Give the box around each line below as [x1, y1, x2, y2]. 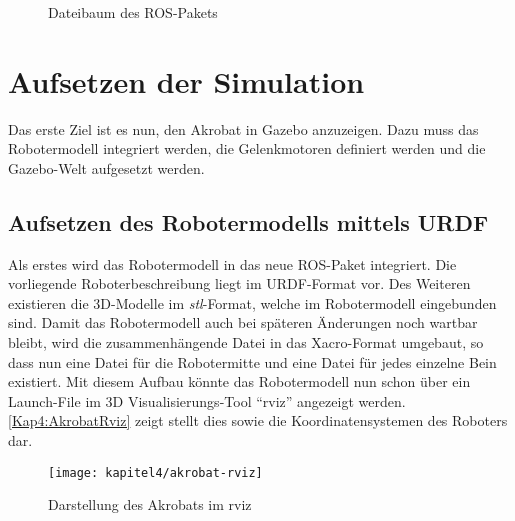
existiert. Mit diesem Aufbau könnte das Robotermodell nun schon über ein [8, 371, 471, 392]
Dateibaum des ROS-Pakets [48, 2, 218, 22]
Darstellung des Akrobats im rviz [48, 494, 252, 515]
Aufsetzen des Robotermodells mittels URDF [8, 206, 489, 237]
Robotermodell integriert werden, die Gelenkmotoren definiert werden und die [8, 138, 486, 159]
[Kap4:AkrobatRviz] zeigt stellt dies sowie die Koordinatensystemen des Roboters [8, 410, 508, 431]
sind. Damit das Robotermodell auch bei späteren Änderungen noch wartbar [8, 312, 478, 333]
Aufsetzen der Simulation [8, 60, 365, 101]
